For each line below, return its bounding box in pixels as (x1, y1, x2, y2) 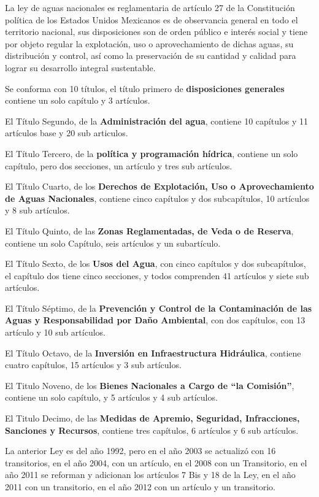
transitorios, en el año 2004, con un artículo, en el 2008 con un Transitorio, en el (5, 456, 307, 469)
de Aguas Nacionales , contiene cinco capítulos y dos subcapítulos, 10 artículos (5, 191, 310, 204)
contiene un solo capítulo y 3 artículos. (5, 94, 150, 107)
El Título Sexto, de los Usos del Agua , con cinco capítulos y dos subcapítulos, (5, 257, 306, 270)
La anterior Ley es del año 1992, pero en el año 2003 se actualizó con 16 (5, 444, 276, 457)
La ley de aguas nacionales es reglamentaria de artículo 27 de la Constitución (5, 1, 295, 13)
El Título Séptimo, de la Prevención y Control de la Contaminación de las (5, 301, 312, 314)
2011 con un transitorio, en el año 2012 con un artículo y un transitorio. (5, 480, 275, 493)
